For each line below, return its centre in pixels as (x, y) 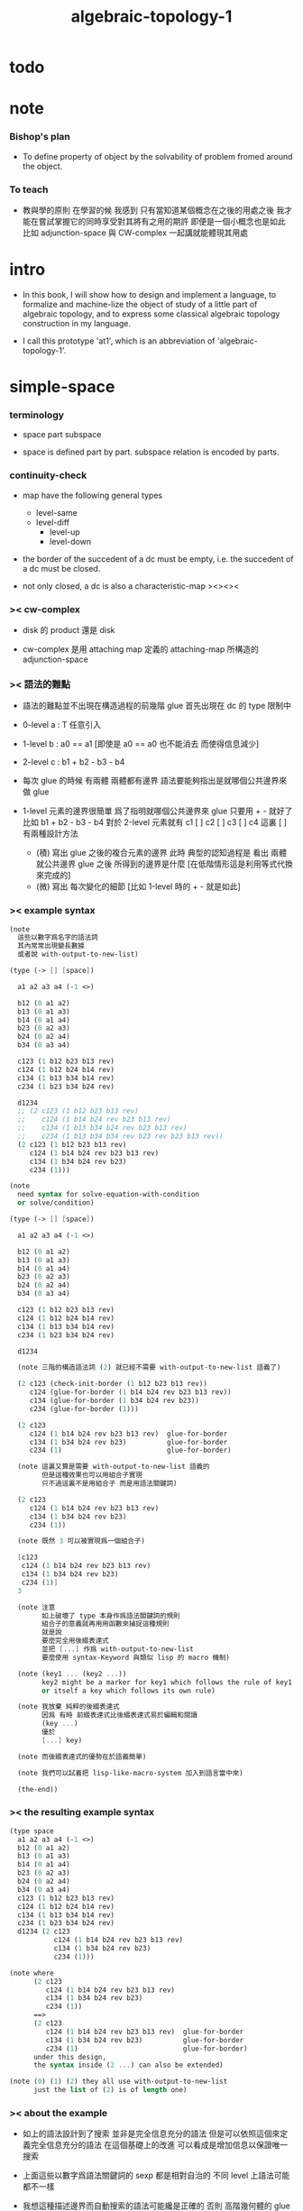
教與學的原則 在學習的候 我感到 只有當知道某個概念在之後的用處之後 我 (153, 210)
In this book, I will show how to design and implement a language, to (149, 294)
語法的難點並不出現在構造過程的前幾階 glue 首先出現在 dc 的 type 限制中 (156, 706)
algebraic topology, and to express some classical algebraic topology (151, 314)
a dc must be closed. (61, 568)
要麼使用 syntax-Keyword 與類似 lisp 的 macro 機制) (136, 1657)
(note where (32, 1973)
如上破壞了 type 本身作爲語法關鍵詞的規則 (111, 1616)
